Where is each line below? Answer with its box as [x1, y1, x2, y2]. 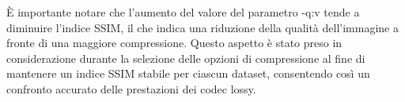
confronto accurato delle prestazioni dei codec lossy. [6, 80, 256, 97]
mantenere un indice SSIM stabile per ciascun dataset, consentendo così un [6, 65, 370, 82]
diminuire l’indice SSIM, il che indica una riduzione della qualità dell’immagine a [6, 19, 399, 35]
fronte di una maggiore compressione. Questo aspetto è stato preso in [6, 35, 343, 51]
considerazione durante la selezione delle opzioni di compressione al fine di [6, 49, 365, 66]
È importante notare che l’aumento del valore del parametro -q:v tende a [6, 4, 360, 20]
